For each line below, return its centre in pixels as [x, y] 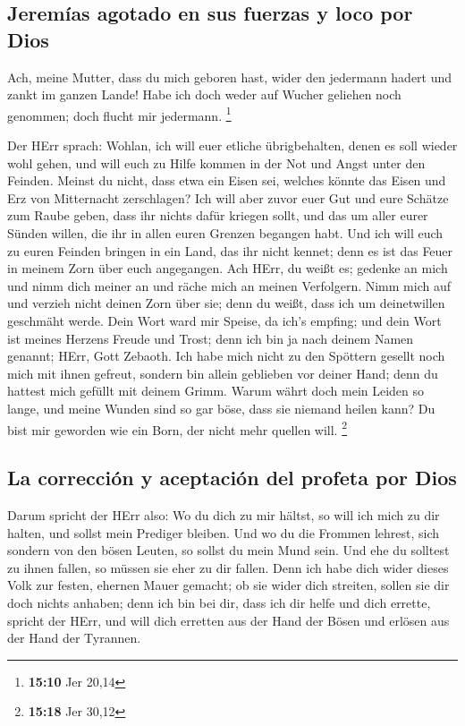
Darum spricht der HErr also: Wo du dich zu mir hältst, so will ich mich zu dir [224, 514]
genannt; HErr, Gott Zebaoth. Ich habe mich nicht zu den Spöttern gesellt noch [226, 356]
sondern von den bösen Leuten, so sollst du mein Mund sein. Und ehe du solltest [228, 550]
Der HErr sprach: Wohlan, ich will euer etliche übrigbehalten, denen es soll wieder [232, 145]
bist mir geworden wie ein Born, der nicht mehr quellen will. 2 [178, 428]
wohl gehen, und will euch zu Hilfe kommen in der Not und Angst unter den [216, 162]
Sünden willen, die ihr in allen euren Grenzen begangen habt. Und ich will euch [225, 233]
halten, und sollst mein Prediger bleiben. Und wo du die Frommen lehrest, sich [224, 532]
